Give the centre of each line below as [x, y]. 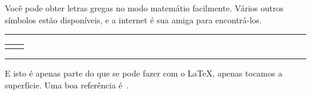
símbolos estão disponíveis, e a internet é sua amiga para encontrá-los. [133, 19]
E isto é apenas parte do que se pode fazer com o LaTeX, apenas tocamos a [144, 73]
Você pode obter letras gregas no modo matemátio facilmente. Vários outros [144, 8]
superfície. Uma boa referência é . [67, 85]
